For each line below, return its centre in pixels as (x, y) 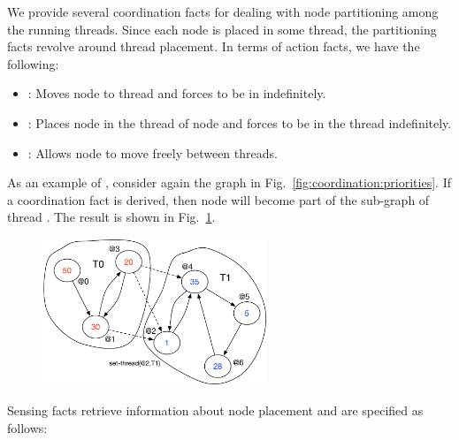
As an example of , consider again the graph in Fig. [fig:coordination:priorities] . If (229, 182)
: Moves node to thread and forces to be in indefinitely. (177, 93)
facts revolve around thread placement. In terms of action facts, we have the (214, 46)
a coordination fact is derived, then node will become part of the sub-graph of (218, 199)
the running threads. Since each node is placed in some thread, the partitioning (222, 29)
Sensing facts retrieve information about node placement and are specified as (215, 410)
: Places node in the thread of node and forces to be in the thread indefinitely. (240, 122)
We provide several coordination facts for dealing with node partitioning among (223, 11)
